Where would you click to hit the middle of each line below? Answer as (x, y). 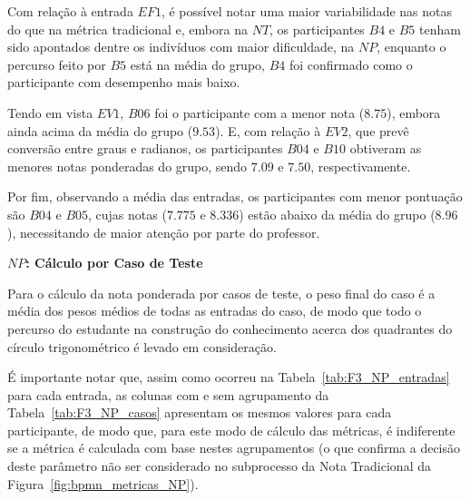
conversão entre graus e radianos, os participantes (145, 148)
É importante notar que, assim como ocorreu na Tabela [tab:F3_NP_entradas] (229, 377)
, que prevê (378, 130)
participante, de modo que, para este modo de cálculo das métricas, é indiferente (231, 430)
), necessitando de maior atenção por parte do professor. (164, 232)
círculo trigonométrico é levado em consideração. (142, 346)
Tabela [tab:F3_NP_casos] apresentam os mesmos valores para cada (200, 412)
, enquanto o (411, 47)
